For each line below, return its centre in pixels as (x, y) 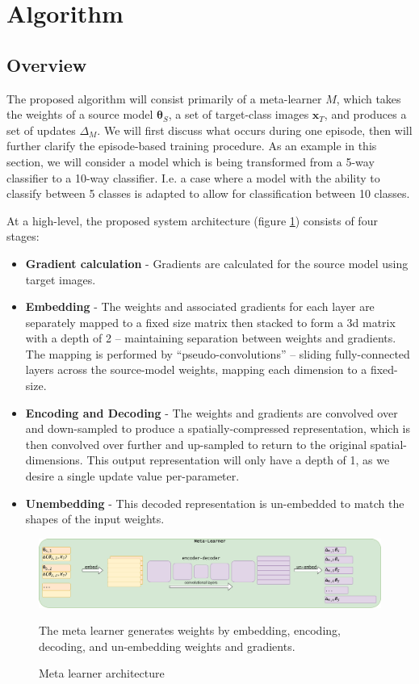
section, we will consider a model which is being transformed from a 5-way (191, 161)
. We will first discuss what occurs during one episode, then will (255, 130)
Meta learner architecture (102, 673)
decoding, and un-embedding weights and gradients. (167, 646)
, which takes (369, 98)
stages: (23, 236)
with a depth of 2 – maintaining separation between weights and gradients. (211, 338)
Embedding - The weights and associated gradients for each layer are (200, 306)
